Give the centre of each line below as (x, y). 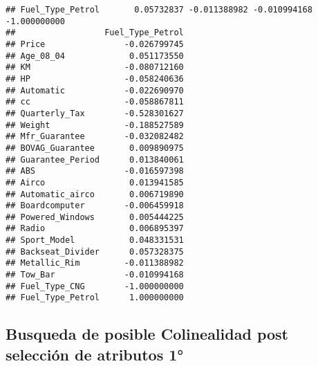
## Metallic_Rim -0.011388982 (95, 263)
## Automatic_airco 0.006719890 (95, 194)
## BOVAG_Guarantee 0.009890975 (95, 148)
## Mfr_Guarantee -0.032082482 (95, 137)
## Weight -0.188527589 (95, 125)
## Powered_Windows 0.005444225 (95, 217)
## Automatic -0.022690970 (95, 90)
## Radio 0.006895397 (95, 229)
